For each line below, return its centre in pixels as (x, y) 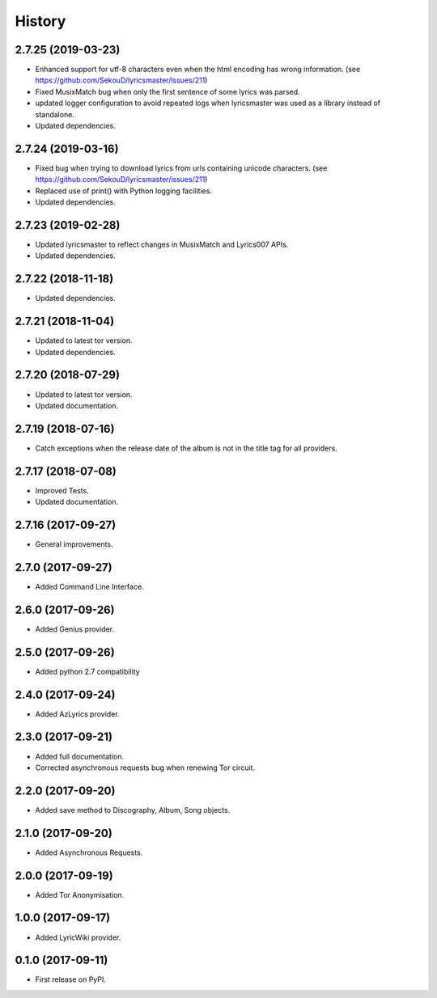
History (40, 21)
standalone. (55, 114)
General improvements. (74, 544)
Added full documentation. (80, 756)
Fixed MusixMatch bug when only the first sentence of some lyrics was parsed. (168, 91)
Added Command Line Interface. (90, 586)
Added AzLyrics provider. (77, 714)
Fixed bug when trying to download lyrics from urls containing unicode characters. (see (181, 168)
